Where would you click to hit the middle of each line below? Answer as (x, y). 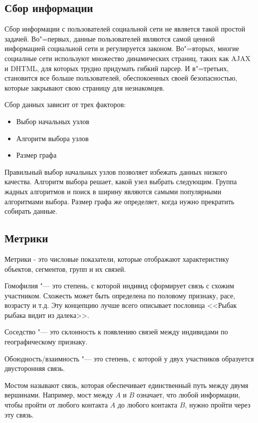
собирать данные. (31, 211)
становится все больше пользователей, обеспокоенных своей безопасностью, (121, 78)
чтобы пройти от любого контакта (56, 405)
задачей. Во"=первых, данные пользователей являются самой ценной (110, 38)
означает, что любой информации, (188, 395)
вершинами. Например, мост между (59, 395)
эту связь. (19, 414)
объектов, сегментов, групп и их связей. (65, 269)
